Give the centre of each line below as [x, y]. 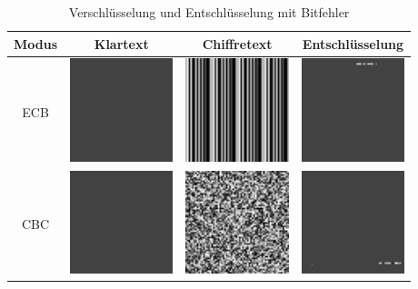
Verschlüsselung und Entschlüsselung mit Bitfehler [209, 12]
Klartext [121, 43]
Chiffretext [237, 43]
